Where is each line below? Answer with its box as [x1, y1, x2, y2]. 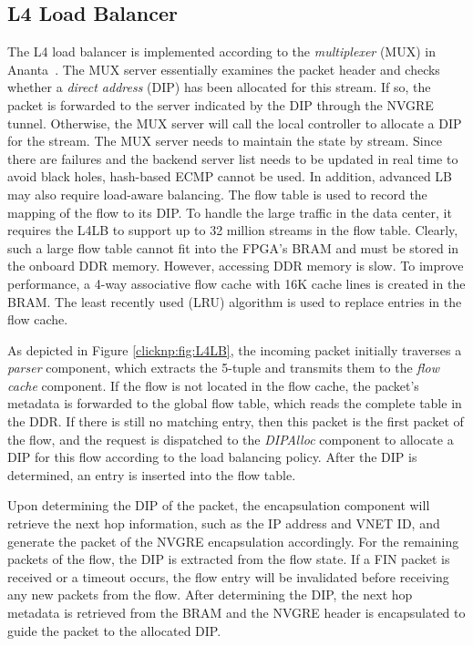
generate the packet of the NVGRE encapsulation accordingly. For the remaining [7, 531, 459, 550]
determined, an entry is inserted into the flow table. [7, 465, 296, 484]
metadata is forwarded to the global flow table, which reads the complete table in [7, 394, 462, 413]
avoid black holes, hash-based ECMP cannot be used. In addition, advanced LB [7, 167, 452, 186]
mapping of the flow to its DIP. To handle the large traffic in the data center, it [7, 202, 452, 221]
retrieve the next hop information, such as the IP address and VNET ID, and [7, 514, 440, 533]
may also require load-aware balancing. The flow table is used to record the [7, 184, 427, 203]
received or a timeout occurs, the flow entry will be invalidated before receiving [7, 567, 449, 586]
